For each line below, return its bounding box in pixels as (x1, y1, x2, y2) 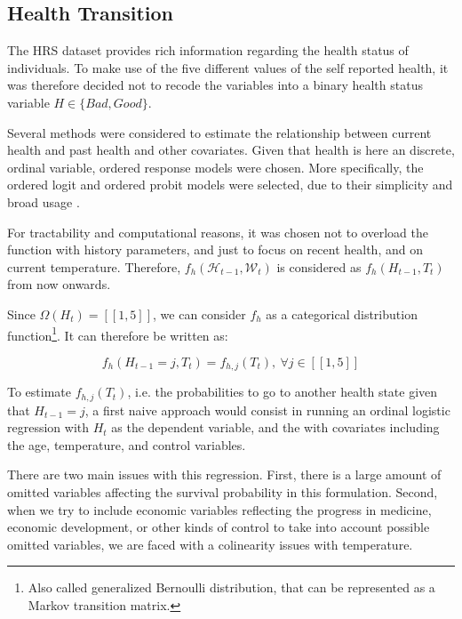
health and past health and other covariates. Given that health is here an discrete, (7, 141, 455, 159)
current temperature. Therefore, (7, 257, 181, 276)
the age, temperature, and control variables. (7, 435, 246, 454)
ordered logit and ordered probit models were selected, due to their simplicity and (7, 175, 453, 194)
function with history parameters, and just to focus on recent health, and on (7, 240, 423, 259)
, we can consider (153, 304, 246, 323)
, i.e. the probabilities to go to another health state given (127, 382, 438, 401)
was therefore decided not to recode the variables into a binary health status (7, 76, 423, 94)
